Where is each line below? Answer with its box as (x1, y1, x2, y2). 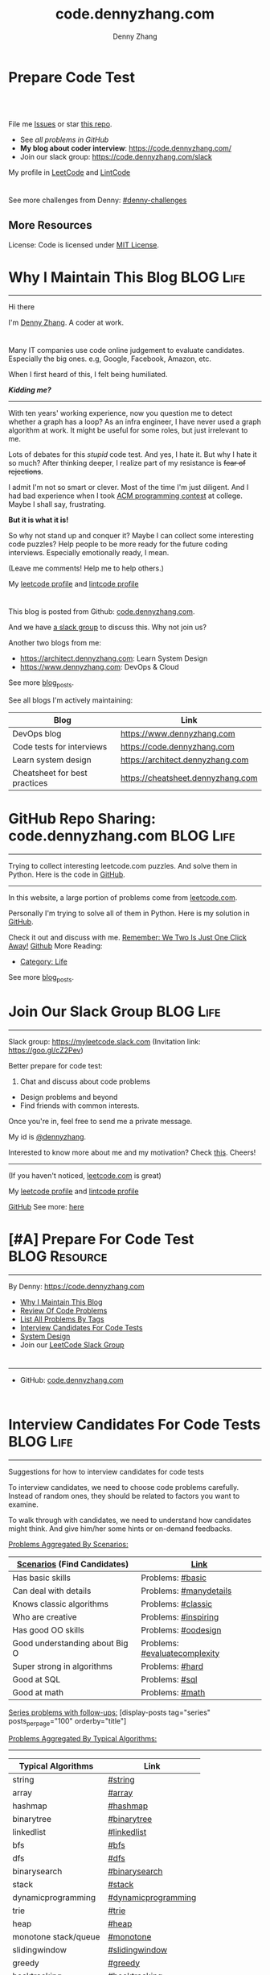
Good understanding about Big (12, 1637, 129, 1649)
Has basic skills (12, 1572, 71, 1583)
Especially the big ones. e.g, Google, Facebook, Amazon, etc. (8, 354, 211, 363)
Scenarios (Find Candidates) (16, 1558, 129, 1570)
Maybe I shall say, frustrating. (8, 500, 106, 509)
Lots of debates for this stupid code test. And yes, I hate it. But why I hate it (8, 450, 257, 459)
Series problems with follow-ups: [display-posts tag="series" (8, 1707, 211, 1717)
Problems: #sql (140, 1674, 198, 1685)
